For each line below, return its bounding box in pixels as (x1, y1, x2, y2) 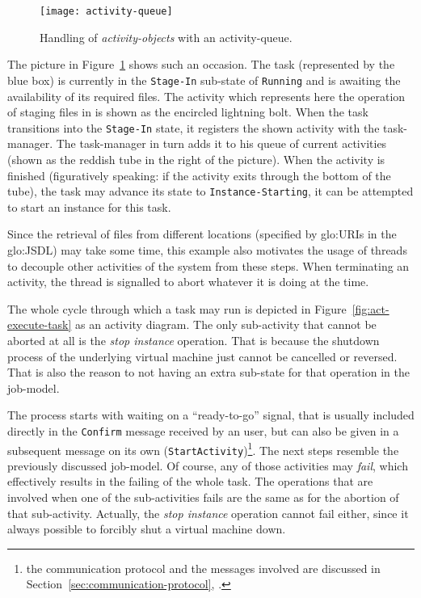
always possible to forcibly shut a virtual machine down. (7, 520, 286, 537)
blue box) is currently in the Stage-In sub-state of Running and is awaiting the (7, 71, 401, 88)
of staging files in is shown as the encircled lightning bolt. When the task (7, 103, 368, 120)
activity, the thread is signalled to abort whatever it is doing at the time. (7, 273, 369, 290)
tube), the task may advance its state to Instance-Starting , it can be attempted (7, 183, 414, 200)
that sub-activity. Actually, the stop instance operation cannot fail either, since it (7, 504, 409, 521)
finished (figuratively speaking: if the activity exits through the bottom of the (7, 166, 391, 183)
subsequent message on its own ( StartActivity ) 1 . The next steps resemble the (7, 439, 399, 458)
